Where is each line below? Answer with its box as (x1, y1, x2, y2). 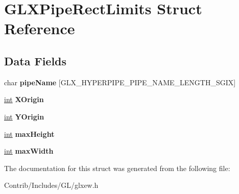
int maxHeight (4, 128, 55, 139)
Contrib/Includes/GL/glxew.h (4, 180, 99, 190)
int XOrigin (4, 94, 44, 105)
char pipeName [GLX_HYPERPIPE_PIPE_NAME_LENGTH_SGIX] (4, 77, 236, 87)
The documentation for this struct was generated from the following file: (4, 162, 230, 173)
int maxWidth (4, 145, 54, 156)
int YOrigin (4, 111, 44, 122)
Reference (4, 18, 75, 39)
